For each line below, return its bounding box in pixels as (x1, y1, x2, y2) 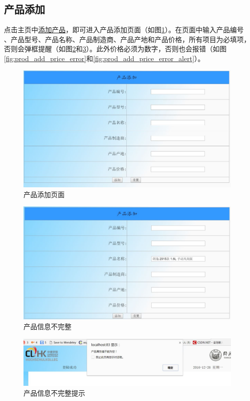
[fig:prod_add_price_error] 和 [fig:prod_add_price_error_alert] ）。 (4, 53, 205, 63)
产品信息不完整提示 (23, 387, 85, 398)
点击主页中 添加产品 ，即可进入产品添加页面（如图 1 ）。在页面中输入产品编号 (4, 24, 244, 35)
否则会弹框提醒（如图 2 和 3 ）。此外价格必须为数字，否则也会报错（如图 (4, 44, 227, 54)
